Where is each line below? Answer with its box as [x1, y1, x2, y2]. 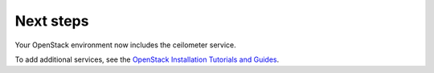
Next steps [14, 12, 89, 30]
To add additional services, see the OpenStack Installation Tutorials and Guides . [14, 55, 280, 64]
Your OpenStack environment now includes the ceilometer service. [14, 40, 236, 50]
